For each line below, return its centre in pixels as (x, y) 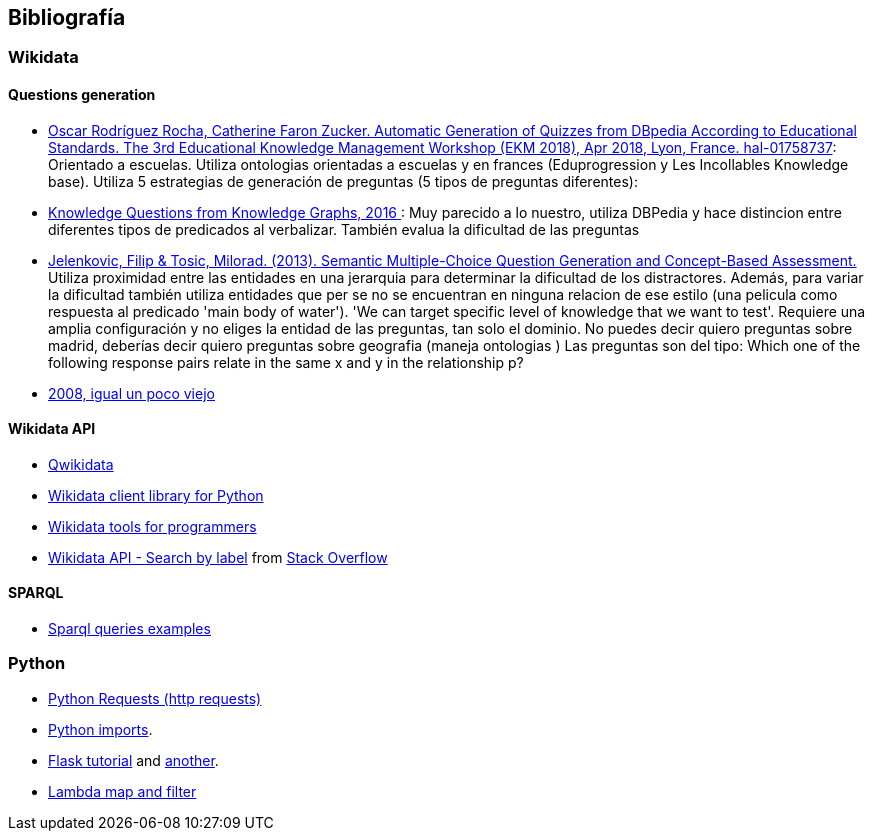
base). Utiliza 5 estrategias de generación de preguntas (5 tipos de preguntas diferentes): (343, 181)
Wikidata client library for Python (156, 495)
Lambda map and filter (122, 791)
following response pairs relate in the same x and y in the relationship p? (286, 362)
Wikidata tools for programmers (152, 526)
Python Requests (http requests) (155, 698)
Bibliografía (67, 17)
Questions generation (82, 95)
